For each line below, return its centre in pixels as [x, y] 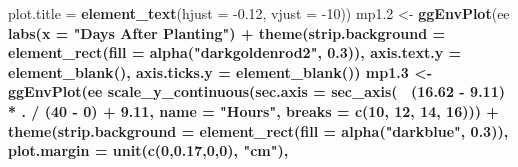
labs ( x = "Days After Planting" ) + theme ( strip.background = [227, 32]
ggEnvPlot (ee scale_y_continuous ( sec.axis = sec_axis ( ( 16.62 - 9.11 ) [256, 91]
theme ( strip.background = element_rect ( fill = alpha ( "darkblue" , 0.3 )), [258, 130]
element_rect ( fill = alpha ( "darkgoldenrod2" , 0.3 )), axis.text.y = [235, 52]
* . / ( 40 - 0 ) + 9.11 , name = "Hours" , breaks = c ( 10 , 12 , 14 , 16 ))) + [253, 110]
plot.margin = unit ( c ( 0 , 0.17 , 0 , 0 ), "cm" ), [148, 150]
